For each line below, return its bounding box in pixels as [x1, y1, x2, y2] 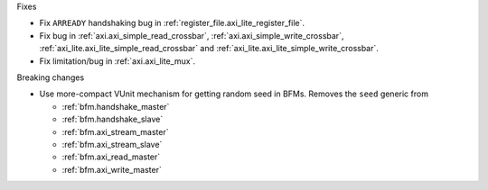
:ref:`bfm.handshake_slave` [61, 113, 164, 125]
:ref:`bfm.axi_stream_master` [61, 126, 169, 137]
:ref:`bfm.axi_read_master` [61, 151, 161, 162]
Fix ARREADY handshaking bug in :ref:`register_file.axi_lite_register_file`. [39, 18, 305, 29]
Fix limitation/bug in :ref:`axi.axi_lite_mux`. [39, 55, 196, 67]
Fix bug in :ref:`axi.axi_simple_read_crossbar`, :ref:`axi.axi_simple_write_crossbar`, [39, 30, 344, 41]
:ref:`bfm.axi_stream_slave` [61, 139, 163, 149]
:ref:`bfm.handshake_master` [61, 101, 170, 112]
